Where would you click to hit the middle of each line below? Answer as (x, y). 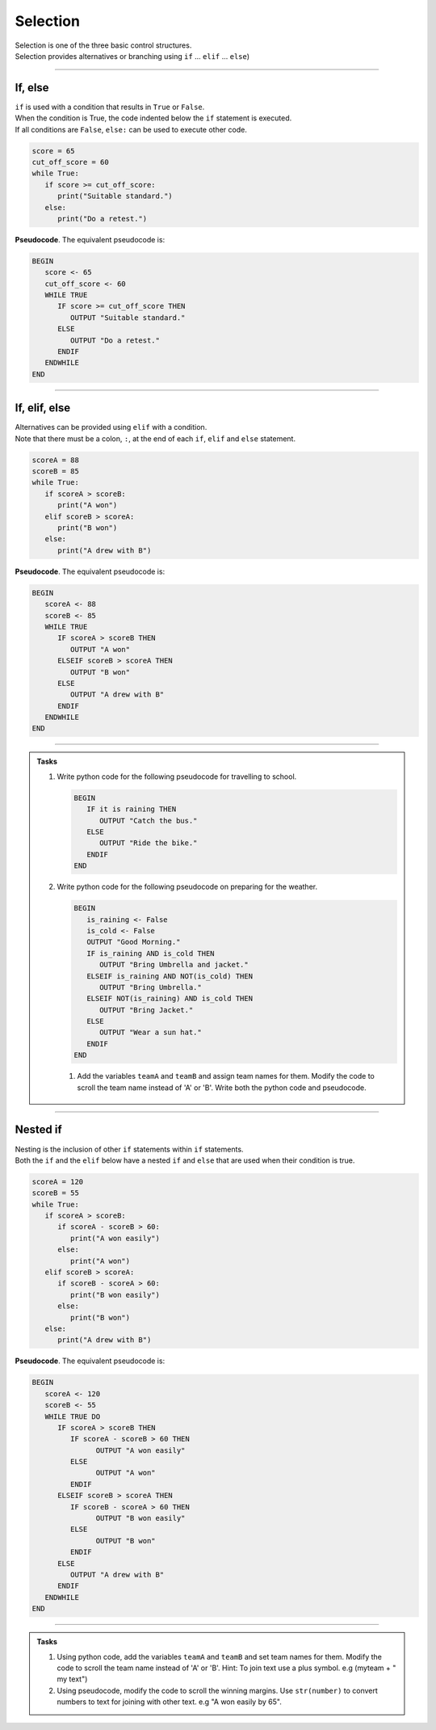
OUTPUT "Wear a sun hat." (151, 1033)
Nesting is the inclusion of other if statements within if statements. (129, 1149)
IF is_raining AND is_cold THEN (150, 953)
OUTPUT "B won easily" (140, 1518)
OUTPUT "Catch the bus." (149, 821)
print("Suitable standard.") (115, 196)
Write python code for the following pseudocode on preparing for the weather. (187, 887)
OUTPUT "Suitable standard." (128, 318)
